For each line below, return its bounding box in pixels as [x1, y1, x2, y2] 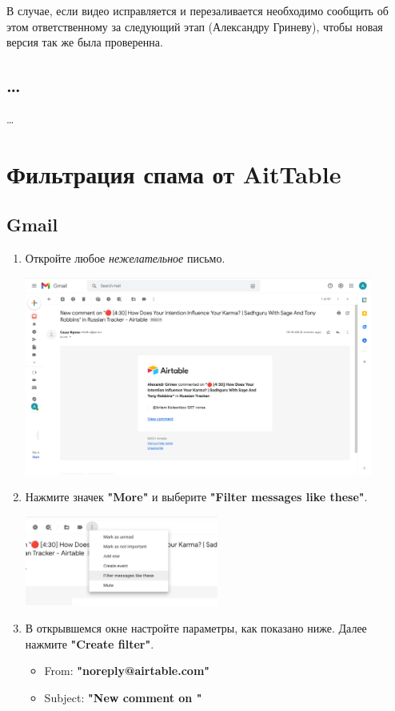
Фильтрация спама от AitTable [6, 157, 341, 190]
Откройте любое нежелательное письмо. [25, 250, 225, 267]
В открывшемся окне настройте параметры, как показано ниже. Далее [25, 619, 367, 636]
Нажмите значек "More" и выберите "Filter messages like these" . [25, 488, 368, 505]
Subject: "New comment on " [44, 689, 202, 705]
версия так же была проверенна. [6, 34, 163, 50]
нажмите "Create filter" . [25, 635, 154, 652]
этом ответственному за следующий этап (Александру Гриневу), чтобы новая [6, 18, 383, 34]
